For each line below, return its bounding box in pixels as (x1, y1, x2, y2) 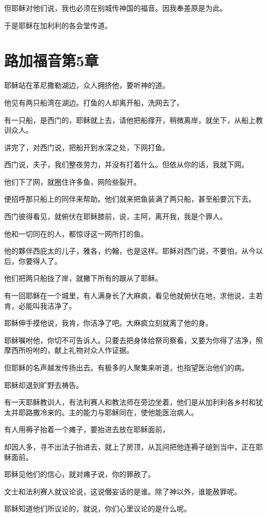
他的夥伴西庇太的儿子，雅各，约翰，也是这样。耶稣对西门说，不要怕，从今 (4, 245, 256, 256)
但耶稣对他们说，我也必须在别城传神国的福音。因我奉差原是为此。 (4, 3, 227, 13)
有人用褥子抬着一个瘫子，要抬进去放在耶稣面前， (4, 424, 169, 435)
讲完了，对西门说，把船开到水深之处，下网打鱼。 (4, 141, 169, 152)
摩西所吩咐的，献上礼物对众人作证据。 (4, 345, 133, 355)
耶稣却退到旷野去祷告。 (4, 379, 83, 390)
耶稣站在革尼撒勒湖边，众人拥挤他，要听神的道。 (4, 80, 169, 91)
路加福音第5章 (4, 50, 99, 71)
